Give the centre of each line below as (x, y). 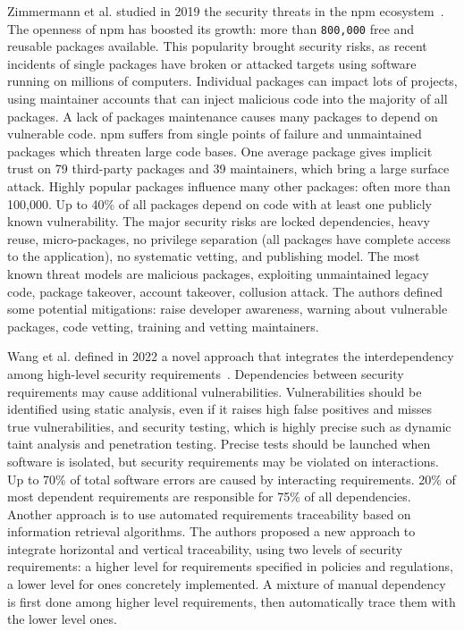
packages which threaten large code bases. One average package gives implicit (220, 151)
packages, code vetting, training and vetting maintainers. (163, 326)
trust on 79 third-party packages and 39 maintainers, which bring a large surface (228, 168)
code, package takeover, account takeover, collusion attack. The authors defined (225, 291)
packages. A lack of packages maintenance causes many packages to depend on (223, 116)
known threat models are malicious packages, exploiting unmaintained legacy (218, 273)
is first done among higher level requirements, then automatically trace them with (232, 601)
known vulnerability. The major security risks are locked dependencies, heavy (219, 221)
